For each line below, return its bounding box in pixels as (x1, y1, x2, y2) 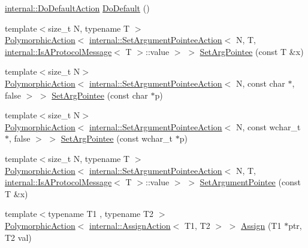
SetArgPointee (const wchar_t (61, 132, 173, 145)
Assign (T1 (241, 219, 282, 231)
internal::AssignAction (89, 219, 171, 231)
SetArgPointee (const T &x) (200, 45, 304, 57)
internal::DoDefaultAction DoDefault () (5, 2, 150, 14)
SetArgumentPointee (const (200, 176, 301, 188)
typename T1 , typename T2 (48, 207, 154, 220)
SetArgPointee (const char (52, 88, 148, 101)
